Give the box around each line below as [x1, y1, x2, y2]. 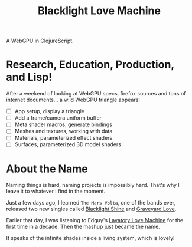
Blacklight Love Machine [37, 4, 161, 18]
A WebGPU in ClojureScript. [6, 37, 74, 45]
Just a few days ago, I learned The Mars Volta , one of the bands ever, [6, 199, 176, 206]
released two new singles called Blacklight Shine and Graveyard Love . [6, 205, 177, 213]
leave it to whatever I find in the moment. [6, 187, 106, 195]
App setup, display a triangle [14, 108, 84, 115]
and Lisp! [6, 71, 53, 84]
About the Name [6, 162, 88, 175]
